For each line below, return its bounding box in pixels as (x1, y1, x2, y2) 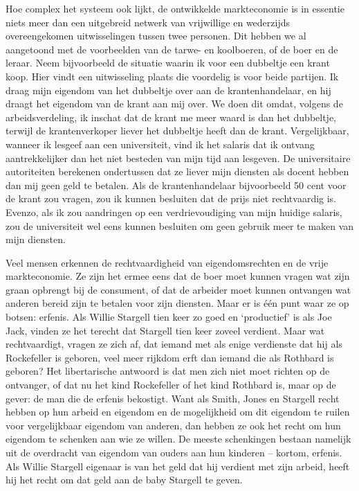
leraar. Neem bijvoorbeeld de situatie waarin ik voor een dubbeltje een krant (6, 55, 330, 70)
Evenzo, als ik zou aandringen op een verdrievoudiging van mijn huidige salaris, (6, 204, 342, 219)
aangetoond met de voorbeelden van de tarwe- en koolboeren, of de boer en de (6, 42, 338, 56)
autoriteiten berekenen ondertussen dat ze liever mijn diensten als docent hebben (6, 164, 349, 179)
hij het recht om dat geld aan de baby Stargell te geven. (6, 472, 243, 487)
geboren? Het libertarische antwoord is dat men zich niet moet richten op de (6, 364, 330, 378)
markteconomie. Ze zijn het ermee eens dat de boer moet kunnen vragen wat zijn (6, 269, 350, 283)
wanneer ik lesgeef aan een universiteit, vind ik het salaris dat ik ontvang (6, 136, 315, 151)
